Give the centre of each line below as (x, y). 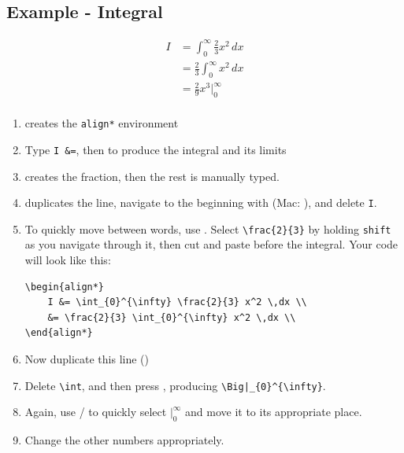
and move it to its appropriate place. (274, 412)
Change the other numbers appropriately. (124, 440)
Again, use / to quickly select (96, 412)
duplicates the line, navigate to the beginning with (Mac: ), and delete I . (201, 203)
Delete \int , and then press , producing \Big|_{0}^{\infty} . (175, 385)
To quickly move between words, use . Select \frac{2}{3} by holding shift (208, 228)
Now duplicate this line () (87, 359)
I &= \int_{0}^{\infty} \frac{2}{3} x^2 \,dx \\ (177, 302)
